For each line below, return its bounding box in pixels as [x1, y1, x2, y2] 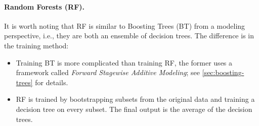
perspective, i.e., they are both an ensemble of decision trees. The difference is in [4, 30, 254, 41]
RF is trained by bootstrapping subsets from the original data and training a [16, 94, 255, 104]
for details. [35, 77, 68, 87]
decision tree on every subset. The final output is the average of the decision [16, 103, 252, 114]
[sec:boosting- [202, 67, 244, 78]
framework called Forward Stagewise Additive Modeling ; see [16, 67, 200, 78]
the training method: [4, 40, 69, 50]
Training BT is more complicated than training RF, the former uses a [16, 57, 233, 68]
